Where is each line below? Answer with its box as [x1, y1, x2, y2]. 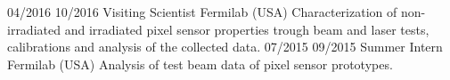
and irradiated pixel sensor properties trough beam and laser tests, [64, 20, 430, 38]
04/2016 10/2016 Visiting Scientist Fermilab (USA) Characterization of [7, 3, 397, 20]
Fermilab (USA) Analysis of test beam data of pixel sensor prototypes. [7, 54, 393, 73]
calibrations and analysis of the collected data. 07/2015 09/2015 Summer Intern [7, 37, 443, 56]
